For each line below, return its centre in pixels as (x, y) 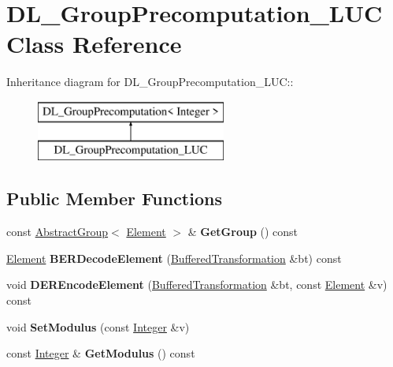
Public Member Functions (114, 198)
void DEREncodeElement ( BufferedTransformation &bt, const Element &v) (197, 285)
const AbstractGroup (57, 232)
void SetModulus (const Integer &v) (98, 326)
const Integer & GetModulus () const (101, 353)
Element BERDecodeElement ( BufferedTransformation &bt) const (174, 258)
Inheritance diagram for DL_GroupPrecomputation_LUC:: (150, 82)
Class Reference (94, 44)
